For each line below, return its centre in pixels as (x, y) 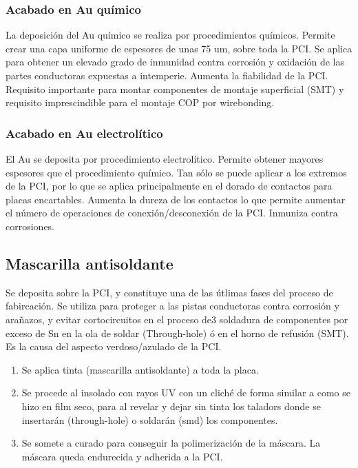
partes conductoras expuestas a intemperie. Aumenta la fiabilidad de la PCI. (167, 75)
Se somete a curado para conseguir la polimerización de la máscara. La (171, 443)
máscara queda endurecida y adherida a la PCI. (122, 456)
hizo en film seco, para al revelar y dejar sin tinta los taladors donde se (171, 406)
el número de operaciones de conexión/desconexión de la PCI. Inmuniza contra (172, 213)
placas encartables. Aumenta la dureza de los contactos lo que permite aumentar (176, 199)
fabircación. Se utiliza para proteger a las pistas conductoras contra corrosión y (172, 306)
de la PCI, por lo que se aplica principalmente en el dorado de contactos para (169, 186)
